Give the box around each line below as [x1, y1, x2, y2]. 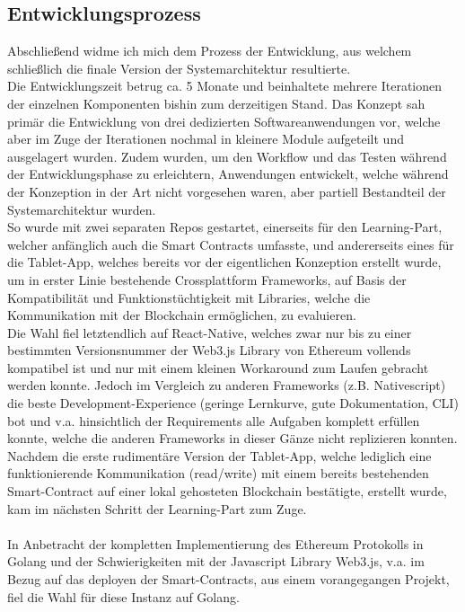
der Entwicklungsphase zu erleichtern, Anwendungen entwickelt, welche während [7, 164, 449, 183]
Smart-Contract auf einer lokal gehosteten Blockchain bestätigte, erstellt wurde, [7, 482, 447, 501]
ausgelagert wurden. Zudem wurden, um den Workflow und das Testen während [7, 146, 447, 165]
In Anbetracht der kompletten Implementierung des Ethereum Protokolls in [7, 534, 424, 553]
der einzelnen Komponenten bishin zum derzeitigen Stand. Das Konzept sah [7, 93, 426, 112]
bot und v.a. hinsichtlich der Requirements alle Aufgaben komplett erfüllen [7, 411, 420, 430]
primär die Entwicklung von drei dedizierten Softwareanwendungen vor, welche [7, 111, 441, 130]
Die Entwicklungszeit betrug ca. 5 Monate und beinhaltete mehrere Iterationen [7, 76, 443, 95]
